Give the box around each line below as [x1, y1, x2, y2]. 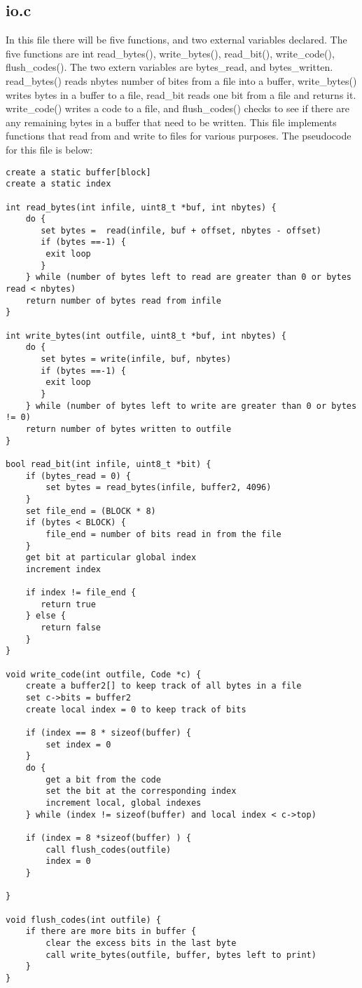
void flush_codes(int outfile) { [6, 914, 161, 925]
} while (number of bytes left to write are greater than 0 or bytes [25, 400, 357, 411]
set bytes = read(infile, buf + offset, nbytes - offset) [41, 225, 322, 236]
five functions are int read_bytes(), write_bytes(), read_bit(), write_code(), [6, 46, 335, 60]
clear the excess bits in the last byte [46, 938, 237, 948]
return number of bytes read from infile [25, 295, 221, 306]
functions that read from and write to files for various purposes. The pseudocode [6, 128, 351, 143]
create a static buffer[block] [6, 167, 151, 177]
